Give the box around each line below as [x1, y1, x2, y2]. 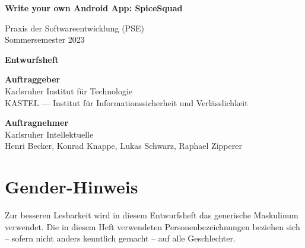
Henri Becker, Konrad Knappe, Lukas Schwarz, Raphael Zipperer [5, 139, 242, 152]
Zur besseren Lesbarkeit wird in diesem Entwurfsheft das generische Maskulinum [5, 209, 298, 221]
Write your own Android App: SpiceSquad [5, 2, 183, 14]
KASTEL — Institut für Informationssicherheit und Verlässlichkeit [5, 96, 248, 109]
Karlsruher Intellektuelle [5, 128, 94, 140]
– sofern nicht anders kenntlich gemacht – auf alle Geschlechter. [5, 232, 236, 244]
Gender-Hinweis [5, 174, 138, 199]
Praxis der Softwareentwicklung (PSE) [5, 21, 144, 34]
